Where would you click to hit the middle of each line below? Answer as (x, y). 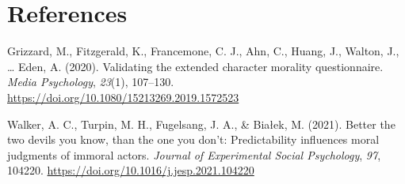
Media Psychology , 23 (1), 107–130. (91, 82)
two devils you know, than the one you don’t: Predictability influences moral (193, 139)
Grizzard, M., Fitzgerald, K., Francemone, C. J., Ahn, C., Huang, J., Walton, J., (203, 51)
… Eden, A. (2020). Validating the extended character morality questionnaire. (195, 66)
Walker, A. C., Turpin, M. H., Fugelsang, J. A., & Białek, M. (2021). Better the (201, 124)
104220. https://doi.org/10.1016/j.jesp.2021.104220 (131, 170)
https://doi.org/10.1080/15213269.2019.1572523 (123, 97)
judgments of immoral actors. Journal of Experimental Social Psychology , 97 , (194, 154)
